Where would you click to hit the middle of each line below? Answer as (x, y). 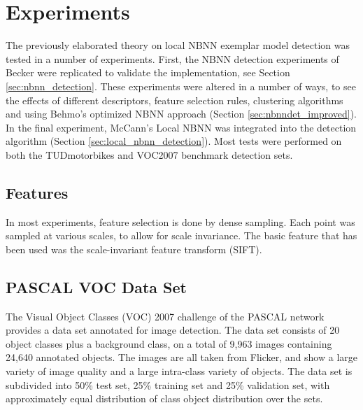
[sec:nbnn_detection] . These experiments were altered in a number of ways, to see (181, 86)
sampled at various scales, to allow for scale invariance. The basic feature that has (181, 235)
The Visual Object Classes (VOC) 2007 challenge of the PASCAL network (165, 316)
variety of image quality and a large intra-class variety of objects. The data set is (179, 371)
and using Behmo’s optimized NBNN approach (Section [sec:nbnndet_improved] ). (181, 114)
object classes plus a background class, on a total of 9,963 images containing (169, 343)
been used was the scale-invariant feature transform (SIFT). (134, 249)
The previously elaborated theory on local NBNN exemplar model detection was (178, 45)
